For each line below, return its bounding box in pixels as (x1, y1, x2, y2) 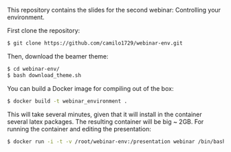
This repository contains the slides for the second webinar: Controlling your (7, 6, 221, 14)
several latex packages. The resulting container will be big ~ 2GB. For (7, 117, 204, 126)
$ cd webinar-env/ (7, 65, 60, 72)
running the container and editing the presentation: (7, 124, 151, 133)
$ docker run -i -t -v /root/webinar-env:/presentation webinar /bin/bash (7, 138, 226, 145)
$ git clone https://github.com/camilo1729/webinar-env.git (7, 40, 184, 47)
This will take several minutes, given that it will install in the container (7, 110, 203, 118)
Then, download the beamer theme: (7, 52, 109, 61)
